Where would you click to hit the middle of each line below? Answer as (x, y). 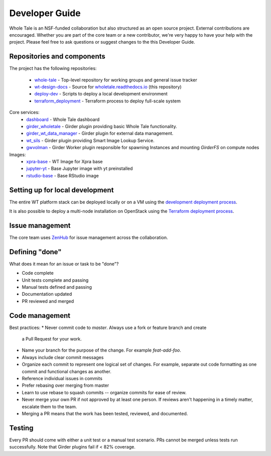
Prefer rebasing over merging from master (65, 385)
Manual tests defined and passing (57, 287)
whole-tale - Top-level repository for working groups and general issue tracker (116, 80)
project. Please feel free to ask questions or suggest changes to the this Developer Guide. (102, 42)
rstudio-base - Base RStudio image (62, 175)
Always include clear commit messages (63, 357)
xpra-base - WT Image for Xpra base (64, 161)
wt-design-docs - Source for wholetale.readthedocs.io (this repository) (108, 87)
